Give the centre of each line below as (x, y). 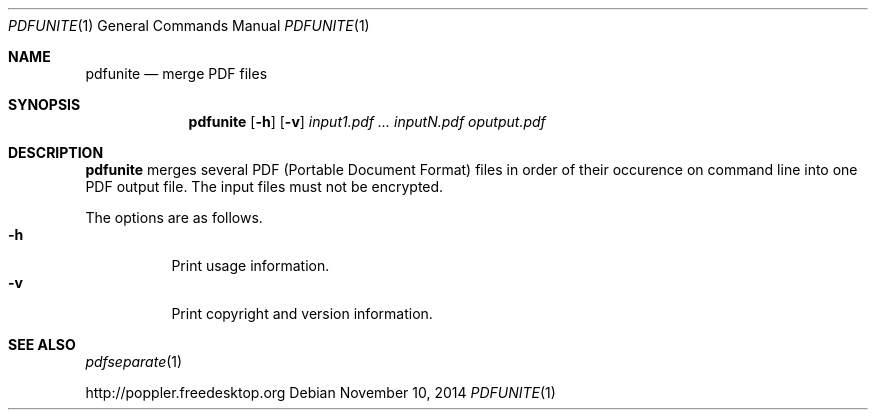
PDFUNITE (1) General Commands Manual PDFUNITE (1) (189, 25)
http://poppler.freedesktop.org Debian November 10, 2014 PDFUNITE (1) (320, 392)
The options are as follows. (174, 217)
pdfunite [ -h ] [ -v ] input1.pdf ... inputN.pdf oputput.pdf (367, 121)
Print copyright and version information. (302, 313)
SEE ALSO (42, 344)
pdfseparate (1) (134, 361)
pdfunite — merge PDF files (176, 73)
